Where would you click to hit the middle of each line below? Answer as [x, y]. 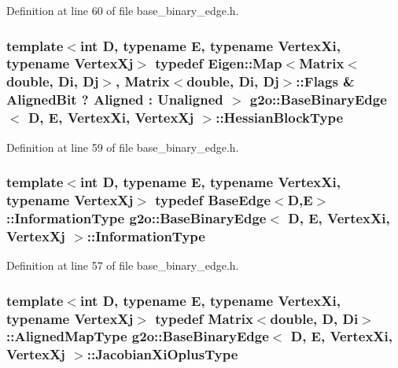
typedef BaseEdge [213, 199]
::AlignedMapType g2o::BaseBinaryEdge [138, 336]
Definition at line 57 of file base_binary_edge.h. [123, 265]
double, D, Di [314, 318]
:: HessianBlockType [280, 118]
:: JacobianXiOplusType [162, 354]
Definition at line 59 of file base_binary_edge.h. [123, 147]
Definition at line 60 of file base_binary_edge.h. [123, 10]
